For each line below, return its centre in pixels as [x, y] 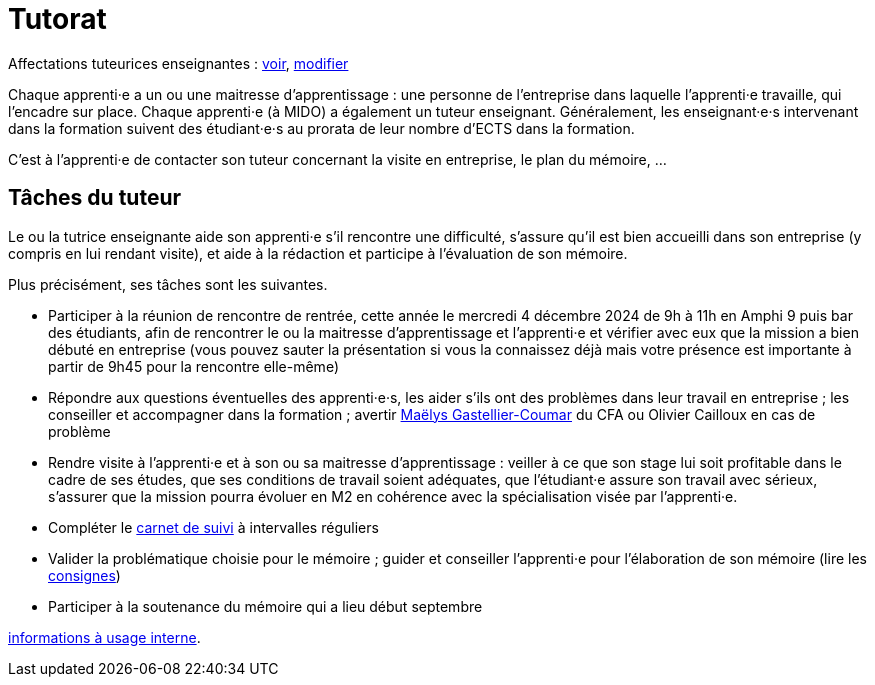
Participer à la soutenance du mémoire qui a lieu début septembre [265, 606]
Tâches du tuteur [95, 198]
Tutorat [57, 19]
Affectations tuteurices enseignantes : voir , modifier [178, 63]
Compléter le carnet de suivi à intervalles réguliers [213, 527]
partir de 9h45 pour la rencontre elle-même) [193, 366]
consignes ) [84, 575]
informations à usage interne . [104, 637]
